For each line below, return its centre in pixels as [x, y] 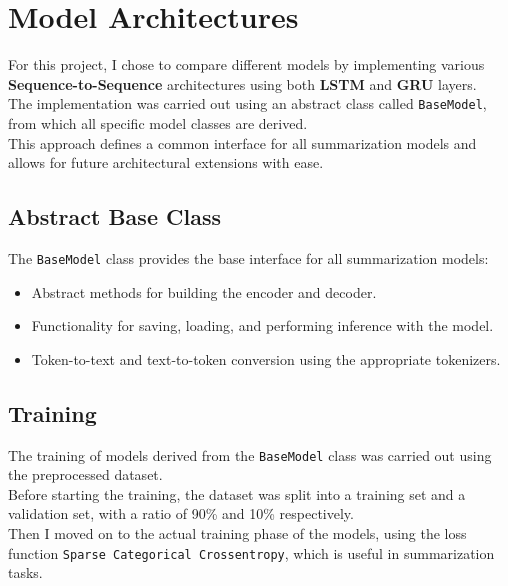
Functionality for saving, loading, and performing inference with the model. [262, 325]
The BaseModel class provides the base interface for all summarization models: [248, 257]
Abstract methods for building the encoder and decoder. [204, 291]
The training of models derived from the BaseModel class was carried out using [250, 454]
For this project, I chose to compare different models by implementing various [246, 64]
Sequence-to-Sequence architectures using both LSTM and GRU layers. [242, 83]
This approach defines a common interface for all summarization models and [242, 142]
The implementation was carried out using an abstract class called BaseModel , [247, 103]
